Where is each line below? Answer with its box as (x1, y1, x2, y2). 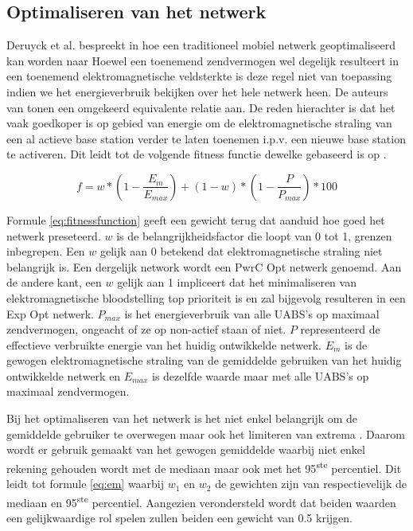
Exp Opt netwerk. (6, 305, 94, 322)
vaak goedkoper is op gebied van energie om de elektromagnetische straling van (6, 115, 392, 131)
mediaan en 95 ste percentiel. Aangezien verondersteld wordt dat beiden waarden (6, 491, 396, 510)
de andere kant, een (6, 274, 102, 291)
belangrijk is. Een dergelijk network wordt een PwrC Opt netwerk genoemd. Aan (6, 258, 402, 275)
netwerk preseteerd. (6, 227, 101, 244)
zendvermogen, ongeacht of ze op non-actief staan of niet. (6, 321, 286, 338)
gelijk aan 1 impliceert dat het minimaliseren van (117, 274, 357, 291)
